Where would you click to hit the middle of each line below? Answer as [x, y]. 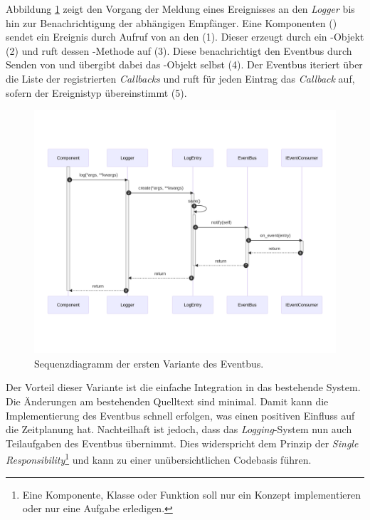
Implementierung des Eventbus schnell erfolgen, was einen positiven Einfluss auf [180, 415]
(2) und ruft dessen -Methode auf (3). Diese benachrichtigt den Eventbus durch [179, 50]
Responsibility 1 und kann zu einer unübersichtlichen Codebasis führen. [159, 458]
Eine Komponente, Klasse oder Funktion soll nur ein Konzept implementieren [191, 494]
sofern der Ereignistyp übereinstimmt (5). [96, 92]
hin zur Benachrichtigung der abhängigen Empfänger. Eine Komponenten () [171, 22]
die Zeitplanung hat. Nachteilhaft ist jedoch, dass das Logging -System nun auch [179, 429]
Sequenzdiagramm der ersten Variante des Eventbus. [149, 363]
